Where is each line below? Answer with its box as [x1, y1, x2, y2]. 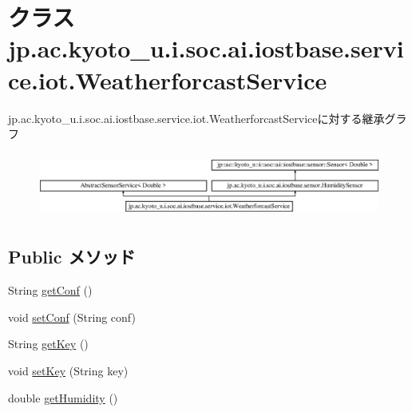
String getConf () [8, 282, 93, 299]
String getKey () [8, 335, 89, 352]
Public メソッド [8, 244, 136, 269]
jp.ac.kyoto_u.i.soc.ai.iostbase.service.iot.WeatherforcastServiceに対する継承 [8, 109, 385, 126]
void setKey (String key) [8, 362, 129, 379]
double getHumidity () [8, 389, 118, 406]
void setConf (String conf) [8, 308, 136, 325]
